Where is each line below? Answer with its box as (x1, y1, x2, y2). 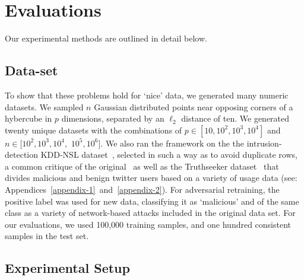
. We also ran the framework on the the (100, 136, 245, 149)
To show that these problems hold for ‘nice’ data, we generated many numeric (5, 88, 289, 101)
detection (5, 148, 38, 161)
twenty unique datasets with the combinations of (5, 123, 182, 136)
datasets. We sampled (5, 100, 84, 113)
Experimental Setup (5, 259, 130, 277)
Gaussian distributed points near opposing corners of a (94, 100, 293, 113)
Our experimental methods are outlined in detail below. (5, 32, 207, 44)
